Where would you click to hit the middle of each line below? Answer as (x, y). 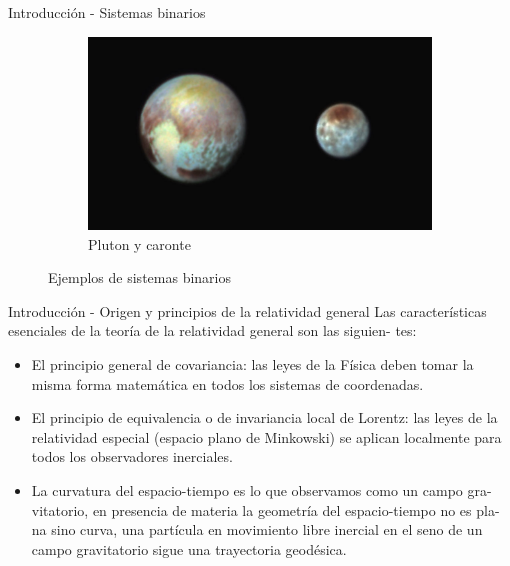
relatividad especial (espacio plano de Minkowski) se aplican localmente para (266, 436)
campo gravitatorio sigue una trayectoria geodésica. (189, 548)
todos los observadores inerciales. (132, 456)
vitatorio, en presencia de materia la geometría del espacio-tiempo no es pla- (265, 509)
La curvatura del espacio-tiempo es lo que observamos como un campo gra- (261, 490)
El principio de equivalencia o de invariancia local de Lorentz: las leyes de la (264, 417)
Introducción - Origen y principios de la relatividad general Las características (247, 310)
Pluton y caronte (139, 243)
